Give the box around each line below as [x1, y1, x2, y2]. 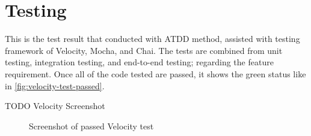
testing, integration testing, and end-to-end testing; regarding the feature [5, 56, 274, 68]
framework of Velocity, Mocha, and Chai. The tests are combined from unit [5, 44, 283, 56]
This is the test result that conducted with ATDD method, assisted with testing [5, 32, 300, 45]
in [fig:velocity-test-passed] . [5, 79, 105, 92]
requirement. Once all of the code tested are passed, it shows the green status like [5, 67, 306, 80]
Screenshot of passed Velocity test [29, 119, 154, 132]
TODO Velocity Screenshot [5, 99, 105, 112]
